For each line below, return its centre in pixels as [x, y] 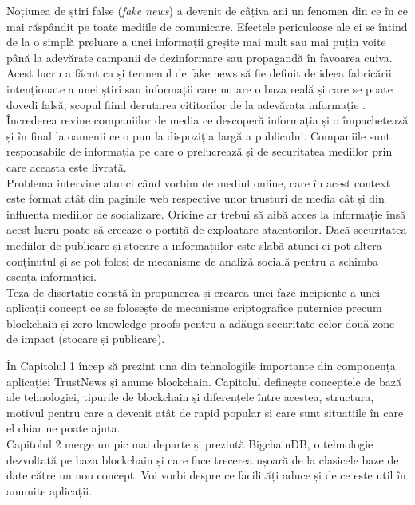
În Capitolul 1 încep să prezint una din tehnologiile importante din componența [201, 366]
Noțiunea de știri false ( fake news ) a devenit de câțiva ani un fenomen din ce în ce [207, 10]
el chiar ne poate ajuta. [63, 428]
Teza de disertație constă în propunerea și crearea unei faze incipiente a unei [194, 292]
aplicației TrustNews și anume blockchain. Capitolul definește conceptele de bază [204, 381]
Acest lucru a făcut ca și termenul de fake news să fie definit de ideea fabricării [199, 73]
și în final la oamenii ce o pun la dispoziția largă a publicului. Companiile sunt [198, 135]
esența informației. [51, 276]
